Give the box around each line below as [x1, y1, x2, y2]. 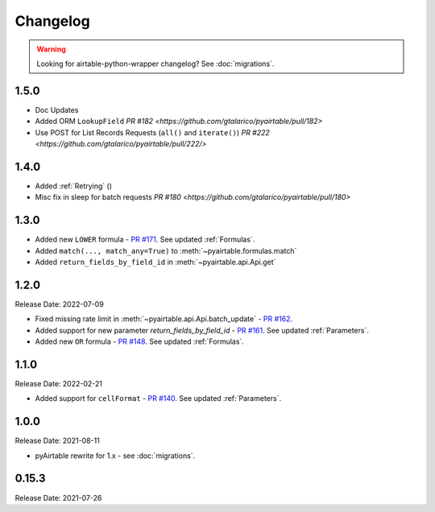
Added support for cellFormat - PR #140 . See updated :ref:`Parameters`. [35, 394, 282, 403]
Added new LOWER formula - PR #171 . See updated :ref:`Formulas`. [35, 234, 255, 245]
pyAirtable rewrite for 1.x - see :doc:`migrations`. [35, 451, 196, 460]
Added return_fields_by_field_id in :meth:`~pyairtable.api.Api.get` [35, 258, 276, 266]
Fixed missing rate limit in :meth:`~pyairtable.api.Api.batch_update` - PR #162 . [35, 314, 293, 324]
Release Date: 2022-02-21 [14, 378, 103, 388]
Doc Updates [35, 105, 79, 114]
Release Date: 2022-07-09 [14, 299, 104, 309]
